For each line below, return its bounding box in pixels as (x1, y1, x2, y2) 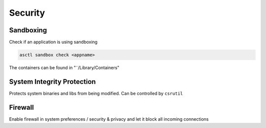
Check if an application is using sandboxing (9, 39, 98, 45)
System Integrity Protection (9, 77, 96, 86)
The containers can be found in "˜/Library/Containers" (9, 65, 120, 71)
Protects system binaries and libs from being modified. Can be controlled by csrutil (9, 90, 183, 96)
